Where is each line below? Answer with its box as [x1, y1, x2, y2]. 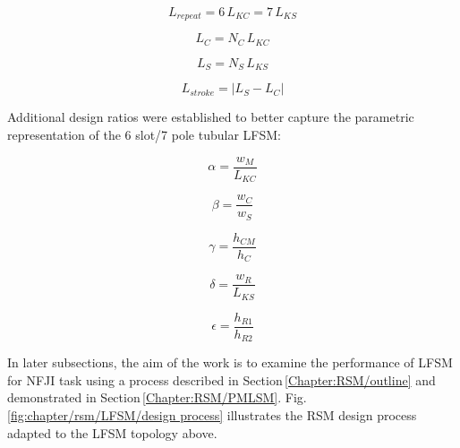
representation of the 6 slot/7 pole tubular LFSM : [7, 125, 281, 143]
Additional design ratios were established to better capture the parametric [7, 108, 414, 126]
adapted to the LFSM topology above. [7, 423, 217, 442]
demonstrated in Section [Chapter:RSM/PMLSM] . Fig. [7, 388, 307, 407]
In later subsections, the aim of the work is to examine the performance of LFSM [7, 353, 453, 372]
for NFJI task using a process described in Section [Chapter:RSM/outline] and [7, 370, 436, 389]
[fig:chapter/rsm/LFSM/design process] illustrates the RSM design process [7, 405, 417, 424]
